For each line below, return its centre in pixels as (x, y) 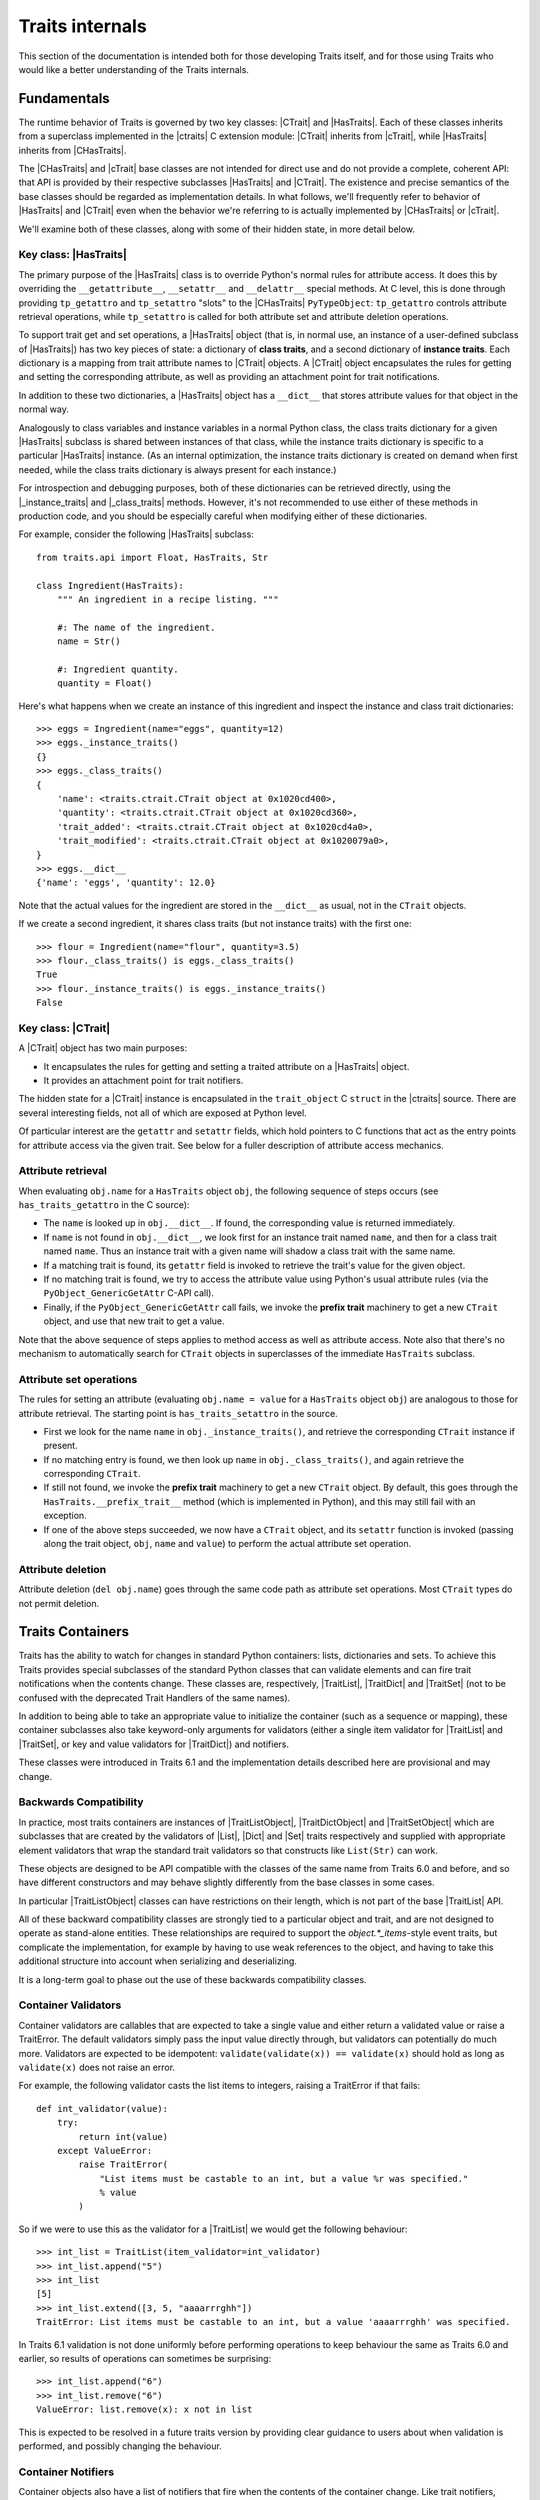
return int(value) (123, 2136)
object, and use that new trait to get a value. (134, 1321)
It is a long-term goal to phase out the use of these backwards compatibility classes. (192, 1979)
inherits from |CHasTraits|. (72, 150)
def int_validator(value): (102, 2108)
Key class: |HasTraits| (72, 255)
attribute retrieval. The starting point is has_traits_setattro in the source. (178, 1413)
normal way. (44, 409)
